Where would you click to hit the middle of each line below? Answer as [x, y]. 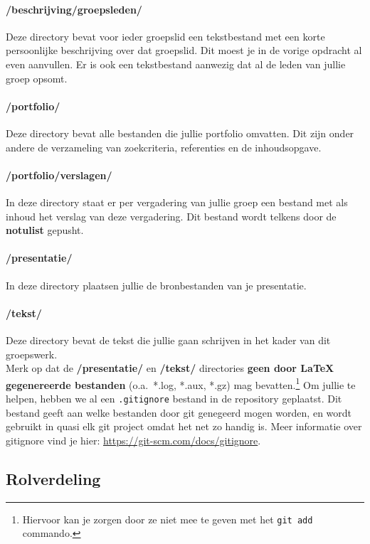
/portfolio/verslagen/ [59, 175]
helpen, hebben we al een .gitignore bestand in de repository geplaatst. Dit [174, 398]
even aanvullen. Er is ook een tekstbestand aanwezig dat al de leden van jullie [176, 64]
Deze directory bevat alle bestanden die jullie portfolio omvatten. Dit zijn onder [180, 133]
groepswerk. [32, 354]
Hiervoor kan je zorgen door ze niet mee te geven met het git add [168, 519]
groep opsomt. [37, 78]
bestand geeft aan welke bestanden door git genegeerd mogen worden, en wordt [179, 412]
